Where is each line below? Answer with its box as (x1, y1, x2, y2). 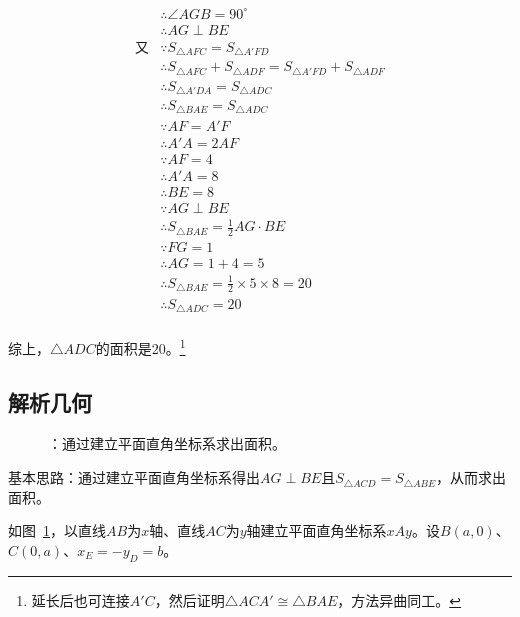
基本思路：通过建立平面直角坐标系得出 (8, 467, 260, 488)
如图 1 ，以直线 (8, 520, 106, 541)
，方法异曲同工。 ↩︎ (337, 589, 462, 610)
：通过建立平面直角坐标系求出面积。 (48, 433, 286, 454)
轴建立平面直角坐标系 (246, 520, 387, 541)
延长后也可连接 (31, 589, 130, 610)
